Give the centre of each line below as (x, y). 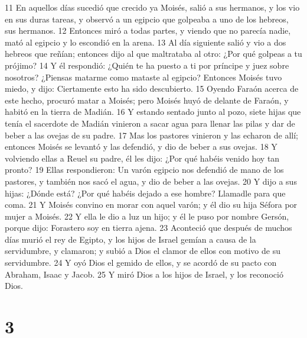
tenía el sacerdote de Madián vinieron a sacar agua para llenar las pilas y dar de (150, 123)
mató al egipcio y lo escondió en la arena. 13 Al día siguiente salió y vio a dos (146, 42)
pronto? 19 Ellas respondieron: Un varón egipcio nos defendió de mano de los (144, 170)
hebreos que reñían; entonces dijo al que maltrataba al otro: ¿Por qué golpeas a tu (153, 54)
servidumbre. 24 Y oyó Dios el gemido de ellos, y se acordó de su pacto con (141, 263)
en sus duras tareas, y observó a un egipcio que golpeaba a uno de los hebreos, (147, 19)
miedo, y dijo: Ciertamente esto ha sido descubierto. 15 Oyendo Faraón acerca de (152, 88)
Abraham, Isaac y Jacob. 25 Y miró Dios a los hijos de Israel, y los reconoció (144, 274)
